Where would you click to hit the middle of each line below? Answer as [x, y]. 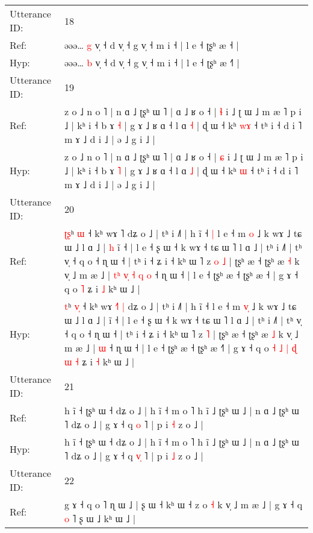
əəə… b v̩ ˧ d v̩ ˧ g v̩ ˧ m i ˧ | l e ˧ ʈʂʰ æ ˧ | [152, 62]
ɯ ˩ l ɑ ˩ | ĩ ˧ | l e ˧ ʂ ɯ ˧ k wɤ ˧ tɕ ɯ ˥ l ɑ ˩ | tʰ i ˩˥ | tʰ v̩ [183, 320]
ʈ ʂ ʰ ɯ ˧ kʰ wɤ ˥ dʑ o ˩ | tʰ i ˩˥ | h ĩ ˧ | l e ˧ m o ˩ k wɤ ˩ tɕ [183, 233]
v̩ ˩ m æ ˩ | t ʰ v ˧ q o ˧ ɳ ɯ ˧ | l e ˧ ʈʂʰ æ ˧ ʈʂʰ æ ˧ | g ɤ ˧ [181, 275]
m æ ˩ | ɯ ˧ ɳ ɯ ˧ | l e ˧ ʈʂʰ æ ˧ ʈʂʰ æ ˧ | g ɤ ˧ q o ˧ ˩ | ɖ [180, 348]
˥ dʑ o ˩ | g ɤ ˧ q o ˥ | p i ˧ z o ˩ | [134, 424]
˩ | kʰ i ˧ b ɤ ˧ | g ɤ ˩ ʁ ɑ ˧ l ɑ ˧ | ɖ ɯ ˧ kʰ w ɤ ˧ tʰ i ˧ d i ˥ [183, 125]
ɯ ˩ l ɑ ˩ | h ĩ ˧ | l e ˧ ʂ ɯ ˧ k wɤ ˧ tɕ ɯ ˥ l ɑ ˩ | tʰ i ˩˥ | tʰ [183, 247]
